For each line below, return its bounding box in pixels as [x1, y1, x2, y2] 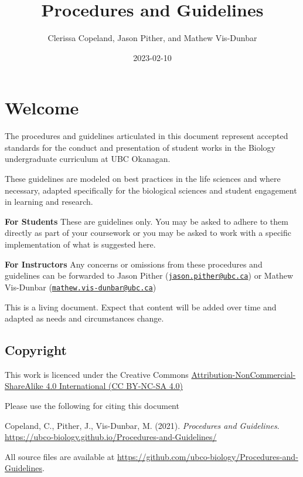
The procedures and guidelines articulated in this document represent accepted [5, 130, 288, 142]
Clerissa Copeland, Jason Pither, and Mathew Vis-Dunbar [47, 32, 257, 44]
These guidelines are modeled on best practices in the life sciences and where [5, 172, 281, 185]
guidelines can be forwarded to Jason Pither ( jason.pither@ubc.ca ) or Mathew [5, 269, 294, 282]
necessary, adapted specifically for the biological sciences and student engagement [5, 184, 297, 196]
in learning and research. [5, 195, 93, 208]
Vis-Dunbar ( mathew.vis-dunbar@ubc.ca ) [5, 280, 156, 293]
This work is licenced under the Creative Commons [5, 368, 189, 380]
